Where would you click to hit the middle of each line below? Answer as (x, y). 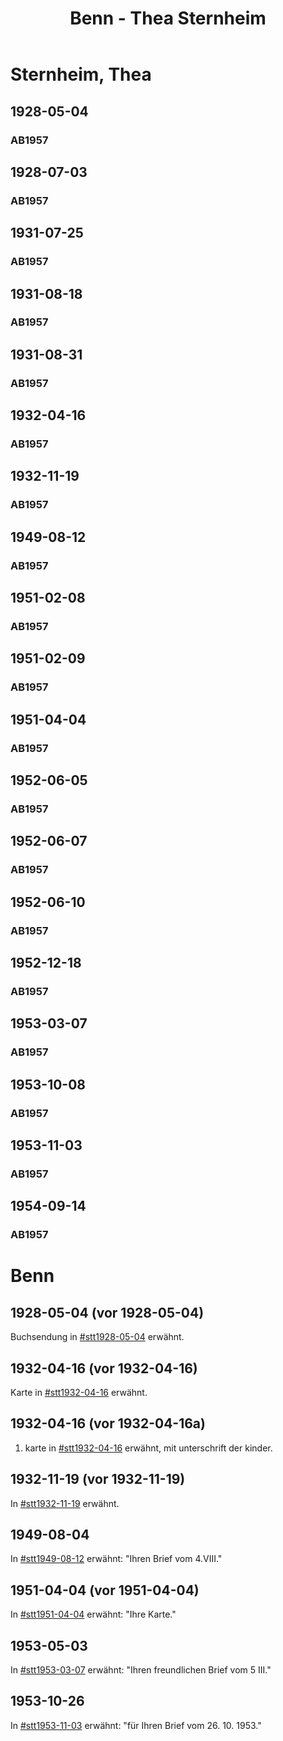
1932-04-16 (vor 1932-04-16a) (108, 1423)
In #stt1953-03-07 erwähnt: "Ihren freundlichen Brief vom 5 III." (141, 1670)
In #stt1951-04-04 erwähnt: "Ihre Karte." (93, 1614)
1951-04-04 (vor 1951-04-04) (105, 1590)
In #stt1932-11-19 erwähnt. (65, 1503)
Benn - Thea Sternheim (168, 18)
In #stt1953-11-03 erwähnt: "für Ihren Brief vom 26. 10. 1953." (136, 1725)
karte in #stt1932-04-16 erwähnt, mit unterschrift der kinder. (148, 1448)
